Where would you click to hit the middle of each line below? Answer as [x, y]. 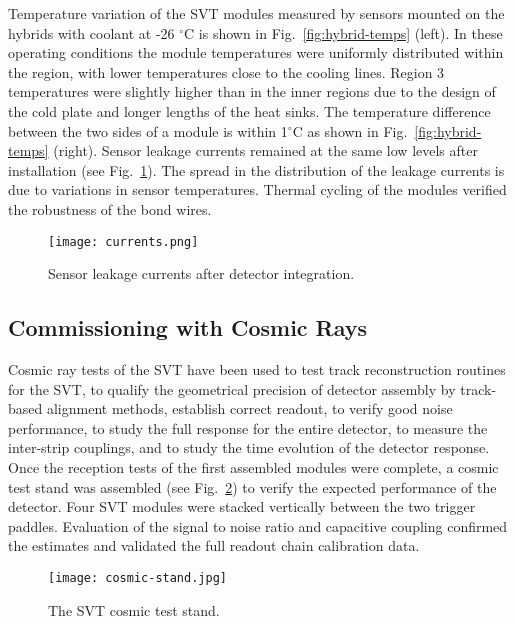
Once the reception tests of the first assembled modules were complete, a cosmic [253, 466]
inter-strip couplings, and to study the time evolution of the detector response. [249, 447]
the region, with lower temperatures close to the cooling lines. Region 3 [226, 71]
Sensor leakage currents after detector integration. [201, 273]
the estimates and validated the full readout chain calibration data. [214, 545]
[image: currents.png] [123, 241]
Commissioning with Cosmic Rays [188, 327]
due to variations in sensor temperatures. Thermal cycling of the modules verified [257, 189]
